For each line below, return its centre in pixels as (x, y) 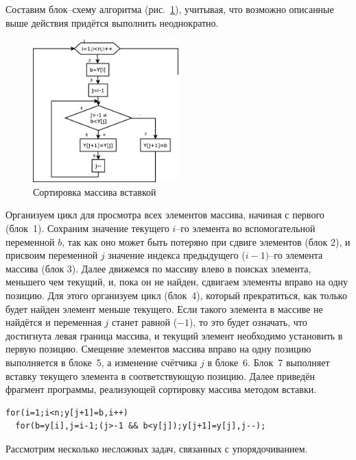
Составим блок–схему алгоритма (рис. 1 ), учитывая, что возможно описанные (170, 9)
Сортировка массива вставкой (95, 191)
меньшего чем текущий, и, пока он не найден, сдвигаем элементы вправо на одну (177, 282)
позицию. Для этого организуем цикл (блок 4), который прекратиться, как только (176, 295)
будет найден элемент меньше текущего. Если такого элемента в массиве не (164, 308)
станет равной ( (145, 322)
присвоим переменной (52, 255)
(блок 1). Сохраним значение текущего (87, 228)
